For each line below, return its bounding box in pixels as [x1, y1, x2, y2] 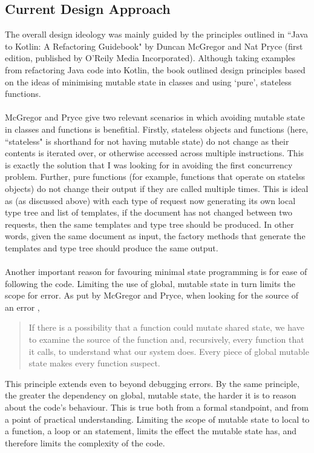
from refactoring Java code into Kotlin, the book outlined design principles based [5, 63, 306, 76]
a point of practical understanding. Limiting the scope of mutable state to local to [5, 412, 310, 425]
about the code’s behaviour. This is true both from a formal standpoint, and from [5, 401, 309, 414]
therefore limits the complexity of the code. [5, 436, 165, 449]
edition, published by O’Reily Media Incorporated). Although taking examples [5, 51, 296, 64]
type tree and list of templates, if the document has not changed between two [5, 206, 293, 219]
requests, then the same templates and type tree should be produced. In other [5, 217, 294, 230]
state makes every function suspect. [28, 357, 160, 369]
